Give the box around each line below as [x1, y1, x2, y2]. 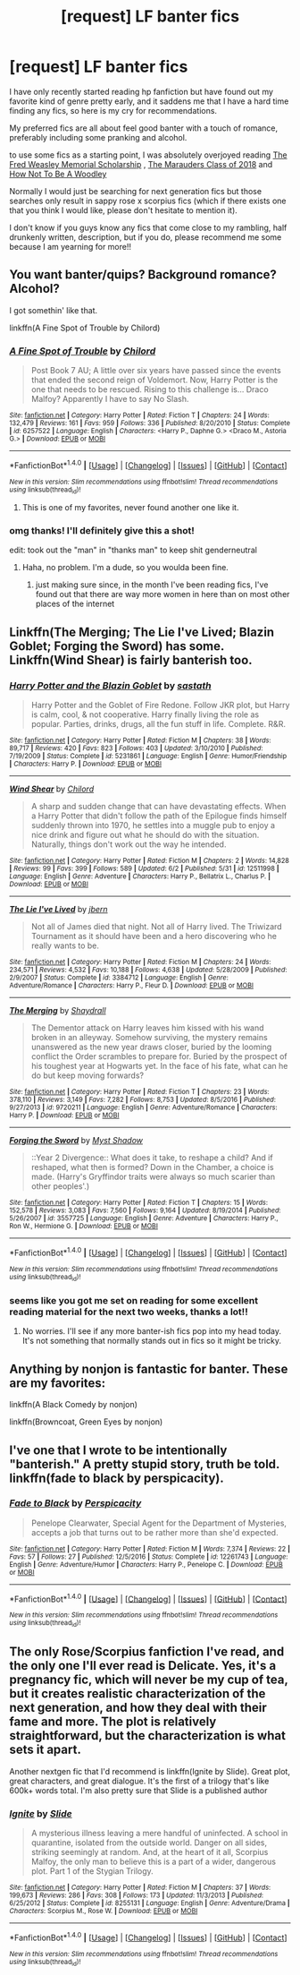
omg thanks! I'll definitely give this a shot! [9, 524, 195, 536]
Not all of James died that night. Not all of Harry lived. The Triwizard [30, 921, 283, 932]
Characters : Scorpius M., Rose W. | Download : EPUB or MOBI [9, 1906, 198, 1915]
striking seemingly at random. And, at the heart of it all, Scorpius [30, 1846, 269, 1857]
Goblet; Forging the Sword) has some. [9, 638, 225, 654]
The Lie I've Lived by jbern [9, 904, 109, 915]
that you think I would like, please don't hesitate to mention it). [9, 204, 238, 216]
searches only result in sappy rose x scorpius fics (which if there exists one [9, 195, 287, 206]
